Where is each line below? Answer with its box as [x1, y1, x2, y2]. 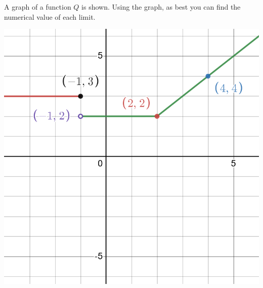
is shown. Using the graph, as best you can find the [81, 2, 241, 12]
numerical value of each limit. [4, 11, 96, 22]
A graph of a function [4, 2, 71, 12]
